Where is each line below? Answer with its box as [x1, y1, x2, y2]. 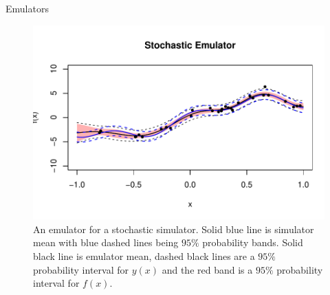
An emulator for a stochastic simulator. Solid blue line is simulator [33, 221, 314, 236]
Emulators [5, 1, 49, 15]
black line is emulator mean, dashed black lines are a [33, 249, 255, 263]
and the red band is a [162, 262, 253, 276]
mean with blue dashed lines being [33, 235, 179, 250]
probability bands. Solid [202, 235, 303, 250]
